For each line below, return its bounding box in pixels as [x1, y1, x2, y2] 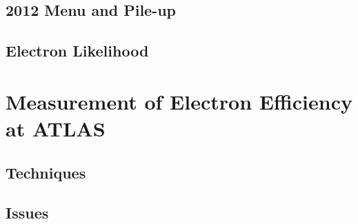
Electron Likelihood [6, 40, 149, 61]
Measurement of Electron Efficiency [6, 87, 352, 115]
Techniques [6, 161, 86, 183]
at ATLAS [6, 114, 106, 142]
